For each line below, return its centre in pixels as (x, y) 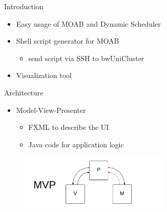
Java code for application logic (76, 144)
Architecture (24, 92)
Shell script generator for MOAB (68, 41)
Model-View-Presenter (51, 110)
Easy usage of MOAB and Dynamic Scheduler (88, 23)
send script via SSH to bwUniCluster (86, 58)
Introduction (24, 6)
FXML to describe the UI (69, 127)
